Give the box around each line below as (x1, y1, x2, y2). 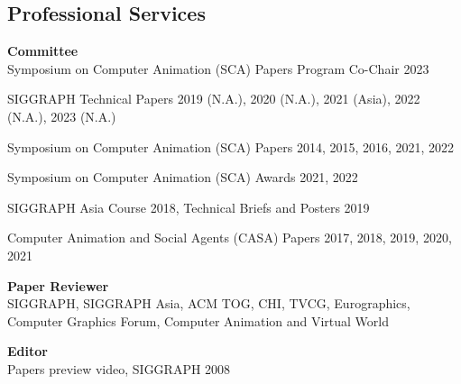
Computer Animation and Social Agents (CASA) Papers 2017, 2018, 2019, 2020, (7, 228, 452, 247)
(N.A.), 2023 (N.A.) (7, 106, 116, 125)
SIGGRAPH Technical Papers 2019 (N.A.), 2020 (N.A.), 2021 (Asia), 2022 (7, 89, 420, 108)
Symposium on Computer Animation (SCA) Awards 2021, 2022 (7, 168, 358, 187)
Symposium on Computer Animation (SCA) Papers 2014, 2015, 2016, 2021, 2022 (7, 137, 455, 156)
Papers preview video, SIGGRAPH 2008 (7, 359, 231, 378)
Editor (7, 342, 48, 361)
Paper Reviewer (7, 276, 109, 295)
